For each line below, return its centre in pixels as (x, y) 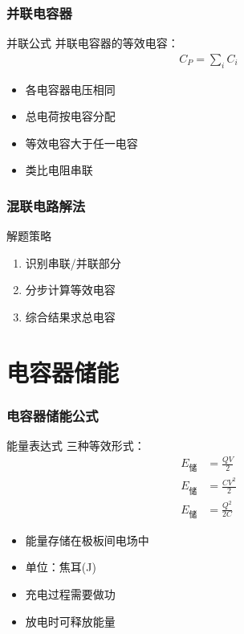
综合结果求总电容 (70, 317)
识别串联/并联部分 (73, 262)
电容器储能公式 (53, 415)
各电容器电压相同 (70, 89)
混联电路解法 (46, 205)
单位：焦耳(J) (61, 567)
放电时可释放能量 (70, 621)
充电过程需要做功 (70, 593)
